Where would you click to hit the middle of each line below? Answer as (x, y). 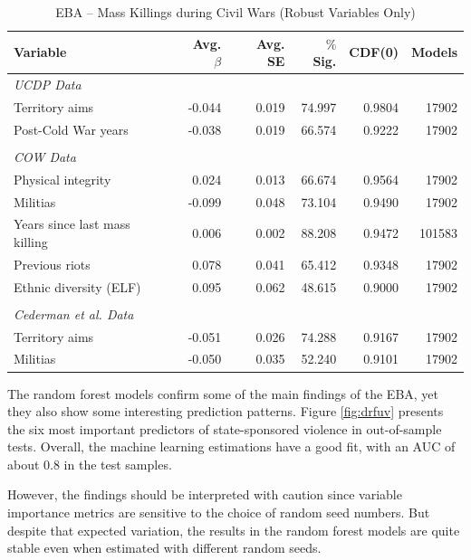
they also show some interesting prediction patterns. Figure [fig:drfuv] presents (226, 411)
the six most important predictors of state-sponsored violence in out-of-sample (225, 428)
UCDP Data (48, 85)
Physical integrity (62, 179)
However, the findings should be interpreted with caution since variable (205, 494)
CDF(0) (374, 52)
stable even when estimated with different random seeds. (164, 548)
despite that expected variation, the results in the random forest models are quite (234, 530)
